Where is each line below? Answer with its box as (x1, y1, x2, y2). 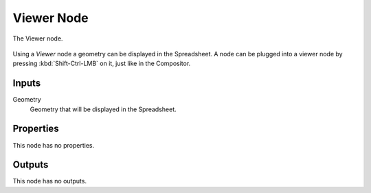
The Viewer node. (12, 34, 63, 43)
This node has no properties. (12, 141, 95, 149)
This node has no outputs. (12, 177, 87, 185)
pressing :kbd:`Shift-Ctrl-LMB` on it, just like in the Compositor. (12, 59, 191, 68)
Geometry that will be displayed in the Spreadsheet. (30, 105, 177, 113)
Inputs (12, 78, 41, 89)
